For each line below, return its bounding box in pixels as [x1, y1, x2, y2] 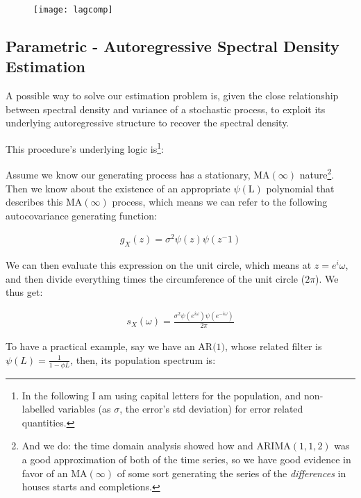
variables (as [58, 401, 111, 416]
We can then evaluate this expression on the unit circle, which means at [6, 258, 312, 272]
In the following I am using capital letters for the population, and [22, 388, 301, 402]
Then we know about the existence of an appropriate [6, 181, 230, 195]
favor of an [22, 465, 68, 480]
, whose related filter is [225, 339, 322, 354]
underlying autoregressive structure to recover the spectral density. [6, 115, 289, 130]
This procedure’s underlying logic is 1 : [6, 140, 164, 156]
